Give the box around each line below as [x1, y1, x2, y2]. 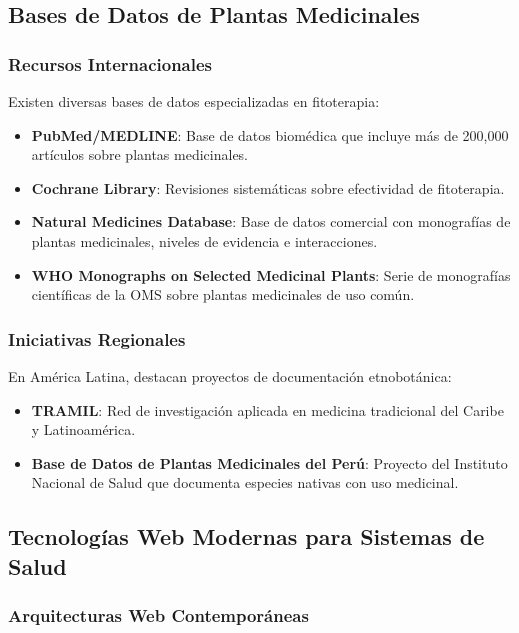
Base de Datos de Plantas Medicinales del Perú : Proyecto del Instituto [31, 452, 508, 473]
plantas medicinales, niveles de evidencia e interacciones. [31, 230, 378, 251]
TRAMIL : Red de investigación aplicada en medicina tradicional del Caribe [31, 399, 504, 420]
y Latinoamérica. [31, 419, 136, 440]
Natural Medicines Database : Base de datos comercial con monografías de [31, 211, 511, 232]
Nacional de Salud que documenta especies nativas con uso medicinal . [31, 472, 459, 493]
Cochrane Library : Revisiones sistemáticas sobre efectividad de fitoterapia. [31, 177, 505, 198]
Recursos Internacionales [8, 51, 213, 76]
